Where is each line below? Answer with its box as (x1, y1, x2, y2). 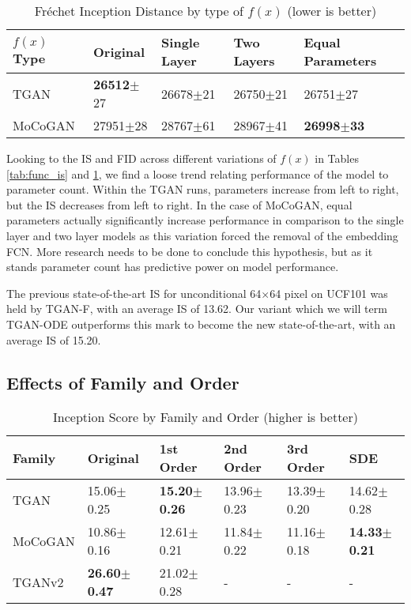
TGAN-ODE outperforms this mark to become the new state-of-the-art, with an (6, 315, 396, 332)
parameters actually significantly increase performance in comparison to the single (6, 212, 404, 228)
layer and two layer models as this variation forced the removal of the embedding (6, 227, 398, 243)
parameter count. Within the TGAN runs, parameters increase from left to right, (6, 181, 399, 198)
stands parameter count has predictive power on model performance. (6, 258, 339, 275)
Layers (233, 51, 275, 70)
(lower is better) (287, 2, 377, 20)
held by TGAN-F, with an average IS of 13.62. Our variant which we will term (6, 300, 387, 317)
